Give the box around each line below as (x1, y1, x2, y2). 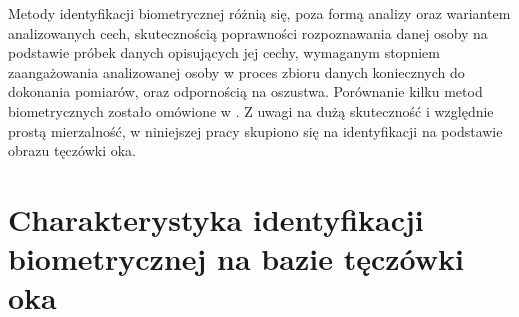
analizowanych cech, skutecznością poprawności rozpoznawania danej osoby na (8, 22, 488, 43)
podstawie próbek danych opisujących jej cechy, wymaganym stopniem (8, 42, 440, 63)
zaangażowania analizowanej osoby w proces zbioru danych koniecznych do (8, 61, 465, 82)
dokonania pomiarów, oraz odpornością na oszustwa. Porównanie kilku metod (8, 81, 483, 102)
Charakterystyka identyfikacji (8, 198, 424, 239)
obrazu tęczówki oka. (8, 140, 136, 161)
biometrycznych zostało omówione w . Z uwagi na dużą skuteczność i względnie (8, 100, 494, 121)
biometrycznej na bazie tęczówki (8, 238, 464, 279)
